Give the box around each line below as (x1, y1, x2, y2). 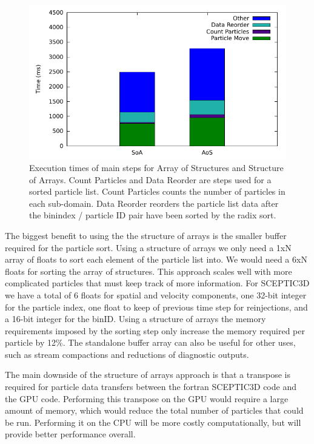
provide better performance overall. (5, 428, 136, 440)
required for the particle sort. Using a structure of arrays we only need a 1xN (5, 241, 292, 254)
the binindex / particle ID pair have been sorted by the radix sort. (29, 209, 276, 221)
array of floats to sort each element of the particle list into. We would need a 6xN (5, 253, 307, 266)
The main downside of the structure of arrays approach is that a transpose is (5, 368, 290, 381)
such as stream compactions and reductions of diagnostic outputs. (5, 348, 249, 360)
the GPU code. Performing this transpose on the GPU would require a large (5, 392, 289, 405)
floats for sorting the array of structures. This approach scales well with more (5, 264, 292, 277)
